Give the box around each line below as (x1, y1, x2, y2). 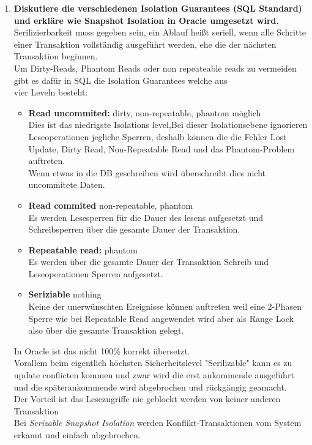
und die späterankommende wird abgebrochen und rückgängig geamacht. (13, 380, 287, 393)
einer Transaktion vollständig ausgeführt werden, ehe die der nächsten (13, 37, 277, 50)
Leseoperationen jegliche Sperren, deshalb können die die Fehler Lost (28, 130, 287, 143)
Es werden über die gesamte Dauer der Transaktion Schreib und (28, 255, 269, 268)
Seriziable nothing (28, 288, 102, 301)
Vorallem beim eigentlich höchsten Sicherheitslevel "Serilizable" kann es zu (13, 356, 292, 369)
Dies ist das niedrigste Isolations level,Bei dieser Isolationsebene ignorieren (28, 118, 308, 131)
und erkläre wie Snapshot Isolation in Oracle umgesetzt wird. (13, 13, 279, 26)
